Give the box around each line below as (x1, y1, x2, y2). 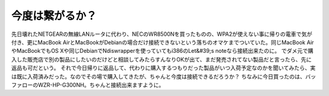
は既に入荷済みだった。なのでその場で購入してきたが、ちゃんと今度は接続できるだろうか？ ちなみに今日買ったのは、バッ (11, 73, 316, 80)
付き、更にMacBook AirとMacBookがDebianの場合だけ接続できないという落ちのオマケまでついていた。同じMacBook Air (11, 38, 314, 46)
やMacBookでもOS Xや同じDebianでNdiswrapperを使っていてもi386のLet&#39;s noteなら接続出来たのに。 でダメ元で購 (11, 47, 314, 55)
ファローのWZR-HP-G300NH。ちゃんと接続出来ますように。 (11, 81, 164, 88)
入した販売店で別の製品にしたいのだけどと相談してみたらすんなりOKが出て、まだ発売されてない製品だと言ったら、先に (11, 55, 312, 63)
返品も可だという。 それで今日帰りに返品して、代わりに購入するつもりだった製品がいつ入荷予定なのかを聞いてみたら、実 (11, 64, 316, 72)
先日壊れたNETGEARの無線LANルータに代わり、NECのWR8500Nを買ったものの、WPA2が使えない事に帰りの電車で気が (11, 30, 313, 38)
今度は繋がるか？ (11, 9, 97, 22)
